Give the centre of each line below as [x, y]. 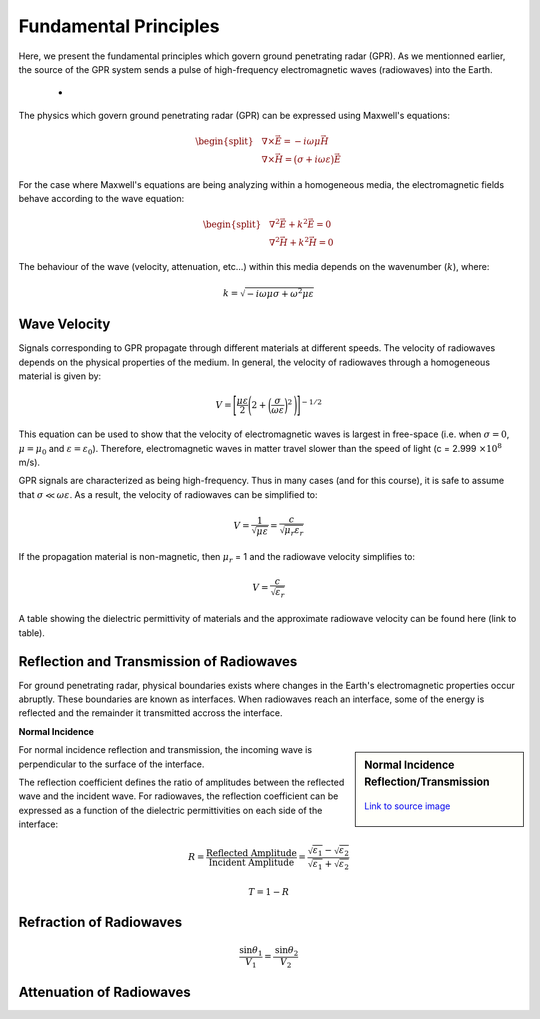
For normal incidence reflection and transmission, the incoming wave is [165, 750]
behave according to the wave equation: [101, 198]
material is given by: [60, 376]
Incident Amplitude [251, 862]
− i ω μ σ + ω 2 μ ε [280, 292]
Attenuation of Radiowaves [104, 992]
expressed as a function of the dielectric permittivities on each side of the [170, 810]
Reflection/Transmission [427, 782]
